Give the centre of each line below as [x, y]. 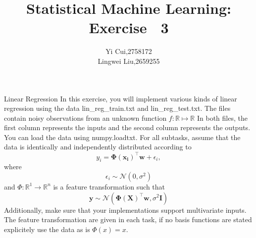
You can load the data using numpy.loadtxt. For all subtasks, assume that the [122, 137]
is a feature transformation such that [109, 186]
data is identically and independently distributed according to [98, 147]
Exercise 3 [129, 27]
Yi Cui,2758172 [129, 51]
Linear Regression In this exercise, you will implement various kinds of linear [121, 98]
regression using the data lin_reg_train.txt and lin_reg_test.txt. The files [117, 108]
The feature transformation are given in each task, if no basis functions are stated [128, 219]
